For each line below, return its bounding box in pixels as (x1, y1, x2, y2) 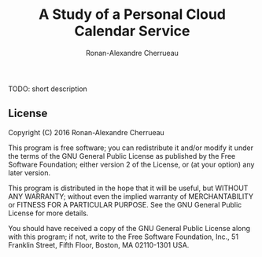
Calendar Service (74, 22, 190, 40)
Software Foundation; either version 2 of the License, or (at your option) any (8, 160, 255, 169)
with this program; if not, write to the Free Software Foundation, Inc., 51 (8, 232, 238, 241)
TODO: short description (8, 84, 88, 94)
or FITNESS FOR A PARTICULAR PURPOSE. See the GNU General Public (8, 200, 242, 209)
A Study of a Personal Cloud (38, 6, 227, 24)
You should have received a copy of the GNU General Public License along (8, 223, 250, 233)
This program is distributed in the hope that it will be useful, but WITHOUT (8, 183, 249, 193)
